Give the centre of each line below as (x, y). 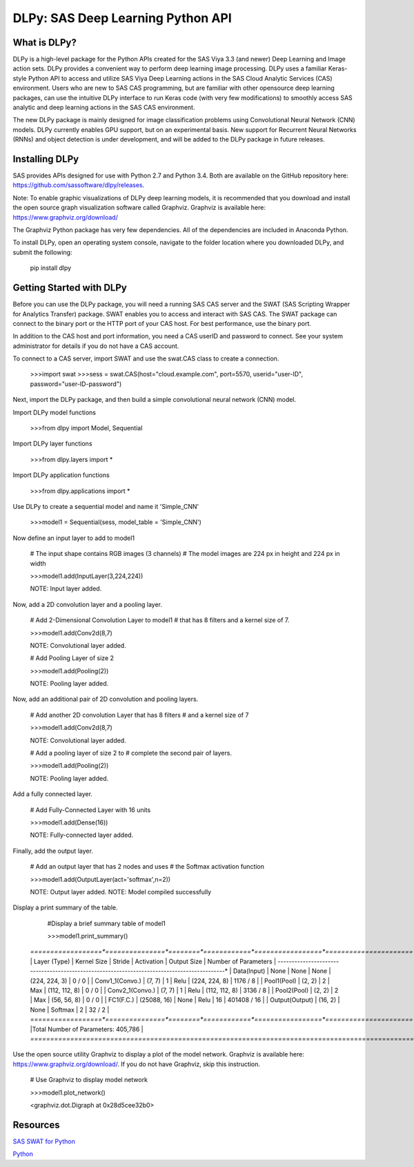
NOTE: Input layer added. (66, 589)
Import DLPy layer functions (52, 444)
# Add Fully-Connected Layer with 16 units (90, 810)
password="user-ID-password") (76, 384)
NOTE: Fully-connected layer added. (82, 835)
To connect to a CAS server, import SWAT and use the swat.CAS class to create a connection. (146, 358)
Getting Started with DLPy (70, 288)
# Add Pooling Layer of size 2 (72, 658)
